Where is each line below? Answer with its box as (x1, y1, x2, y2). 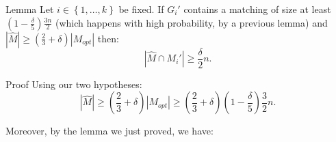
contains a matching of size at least (183, 2, 331, 16)
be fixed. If (118, 2, 164, 16)
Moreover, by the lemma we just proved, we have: (5, 124, 214, 138)
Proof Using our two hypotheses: (5, 76, 142, 91)
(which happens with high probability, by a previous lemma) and (55, 15, 328, 29)
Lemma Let (5, 2, 54, 16)
